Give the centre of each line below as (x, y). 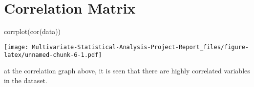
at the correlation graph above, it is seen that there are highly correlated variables (127, 71)
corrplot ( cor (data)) (32, 31)
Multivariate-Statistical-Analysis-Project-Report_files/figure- (140, 47)
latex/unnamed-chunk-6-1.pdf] (53, 55)
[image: (16, 47)
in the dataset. (26, 80)
